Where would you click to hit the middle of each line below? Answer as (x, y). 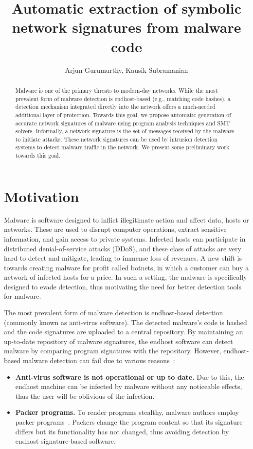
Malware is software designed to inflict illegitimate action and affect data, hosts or (126, 219)
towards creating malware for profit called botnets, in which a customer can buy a (126, 267)
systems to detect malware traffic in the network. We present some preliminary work (122, 147)
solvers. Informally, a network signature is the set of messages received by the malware (125, 131)
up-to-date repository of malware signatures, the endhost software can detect (118, 341)
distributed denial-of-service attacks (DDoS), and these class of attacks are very (123, 248)
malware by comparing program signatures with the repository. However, (113, 351)
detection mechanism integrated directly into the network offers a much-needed (115, 107)
